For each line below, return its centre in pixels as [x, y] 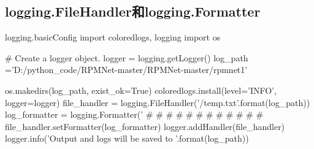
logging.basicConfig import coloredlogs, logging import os [113, 37]
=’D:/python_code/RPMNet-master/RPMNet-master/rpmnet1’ [126, 70]
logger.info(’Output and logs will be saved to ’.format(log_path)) [127, 138]
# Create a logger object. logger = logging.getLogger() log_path [127, 57]
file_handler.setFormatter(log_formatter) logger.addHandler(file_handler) [145, 126]
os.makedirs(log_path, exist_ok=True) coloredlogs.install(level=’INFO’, [141, 90]
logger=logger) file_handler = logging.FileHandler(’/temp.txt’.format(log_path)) [158, 102]
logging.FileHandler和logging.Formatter [133, 11]
